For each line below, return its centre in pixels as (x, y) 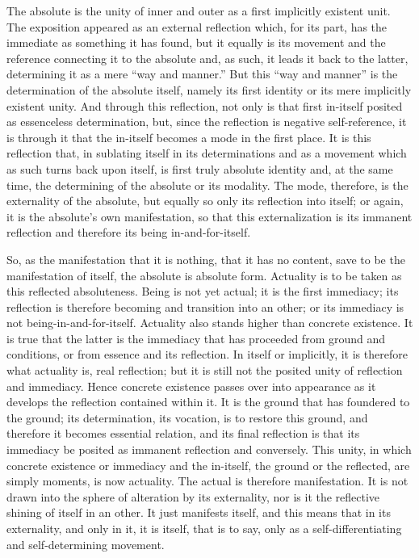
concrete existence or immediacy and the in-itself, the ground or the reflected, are (208, 465)
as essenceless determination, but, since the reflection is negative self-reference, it (207, 122)
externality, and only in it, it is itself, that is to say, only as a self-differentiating (204, 528)
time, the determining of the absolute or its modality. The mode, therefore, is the (207, 185)
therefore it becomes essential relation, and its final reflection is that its (183, 433)
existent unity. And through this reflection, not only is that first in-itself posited (205, 105)
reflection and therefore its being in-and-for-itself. (129, 232)
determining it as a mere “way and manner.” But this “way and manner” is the (202, 74)
